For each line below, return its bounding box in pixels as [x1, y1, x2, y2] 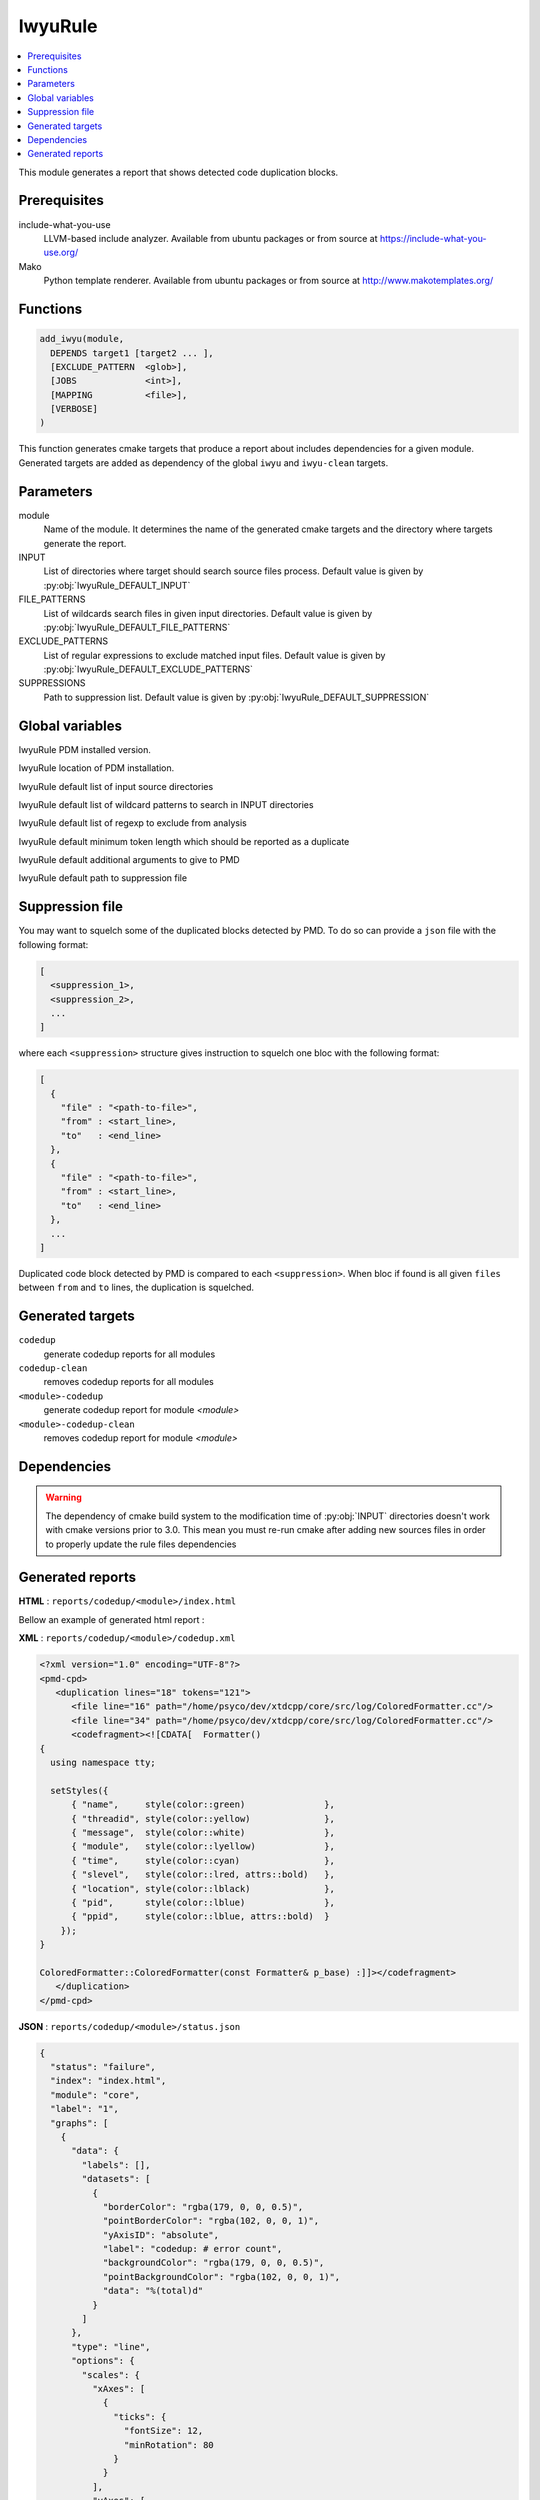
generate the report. [43, 537, 127, 549]
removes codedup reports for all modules [43, 1376, 214, 1388]
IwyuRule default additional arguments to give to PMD [18, 854, 240, 866]
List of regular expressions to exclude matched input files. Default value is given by [43, 649, 386, 661]
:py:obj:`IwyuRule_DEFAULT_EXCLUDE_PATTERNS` [43, 663, 254, 675]
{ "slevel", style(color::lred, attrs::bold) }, [71, 1869, 335, 1880]
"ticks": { [113, 2411, 167, 2422]
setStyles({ [50, 1785, 109, 1796]
